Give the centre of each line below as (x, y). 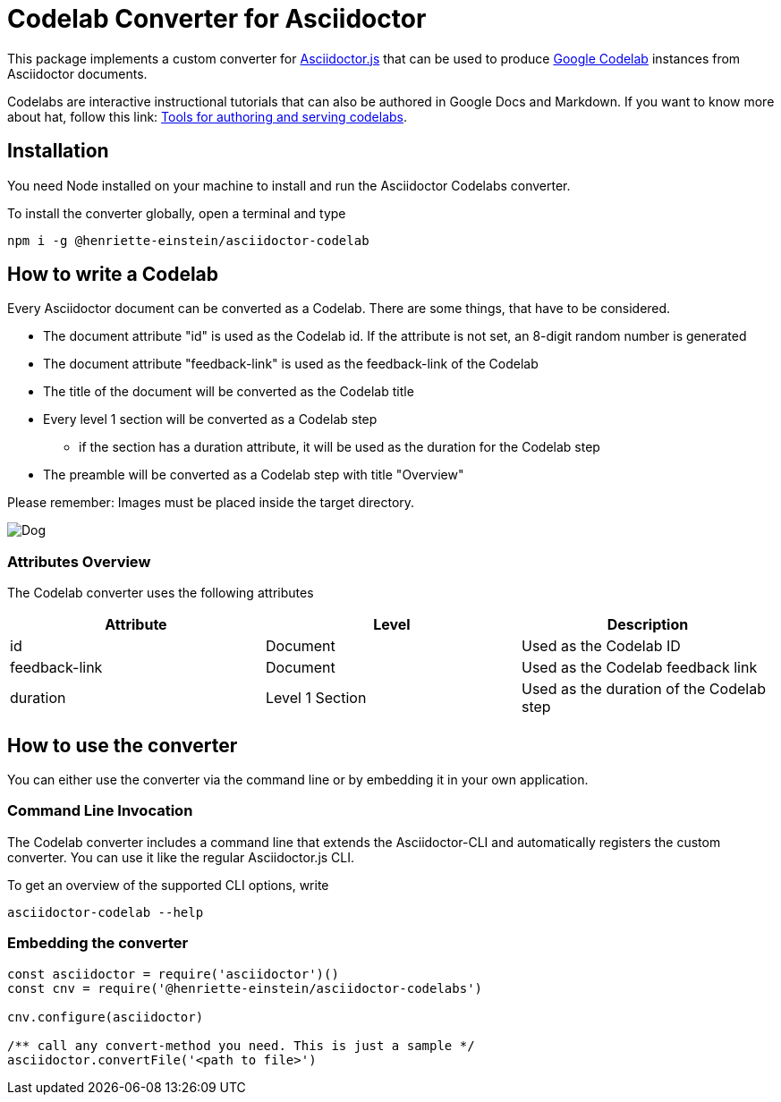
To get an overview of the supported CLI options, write (168, 885)
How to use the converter (123, 745)
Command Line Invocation (100, 811)
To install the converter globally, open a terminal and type (177, 213)
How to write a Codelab (113, 275)
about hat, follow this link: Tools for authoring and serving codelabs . (208, 116)
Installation (58, 151)
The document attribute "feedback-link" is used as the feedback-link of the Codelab (291, 364)
